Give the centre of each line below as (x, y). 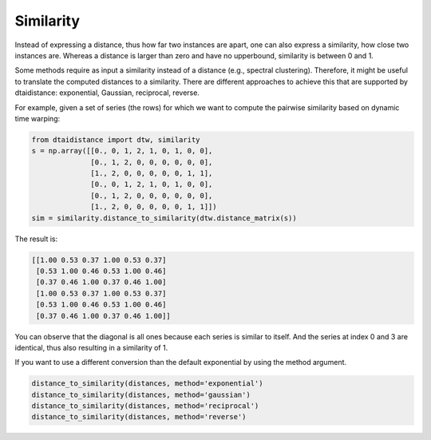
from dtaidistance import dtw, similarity (116, 139)
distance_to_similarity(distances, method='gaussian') (141, 394)
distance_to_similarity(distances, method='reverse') (139, 417)
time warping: (37, 118)
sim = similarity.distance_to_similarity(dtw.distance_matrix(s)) (164, 218)
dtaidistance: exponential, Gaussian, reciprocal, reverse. (107, 93)
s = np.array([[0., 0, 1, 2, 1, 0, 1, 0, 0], (122, 151)
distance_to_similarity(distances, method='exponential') (147, 384)
